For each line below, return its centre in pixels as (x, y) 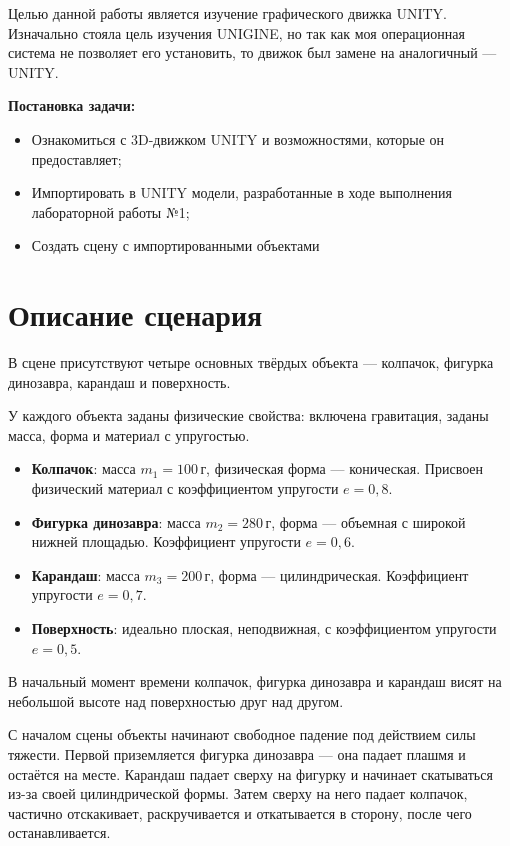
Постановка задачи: (72, 105)
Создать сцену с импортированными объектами (175, 245)
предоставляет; (76, 158)
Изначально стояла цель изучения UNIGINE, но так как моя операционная (236, 32)
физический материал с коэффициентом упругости (185, 488)
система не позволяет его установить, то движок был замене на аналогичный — (252, 52)
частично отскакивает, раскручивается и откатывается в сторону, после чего (240, 812)
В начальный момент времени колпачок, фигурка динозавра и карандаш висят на (255, 681)
